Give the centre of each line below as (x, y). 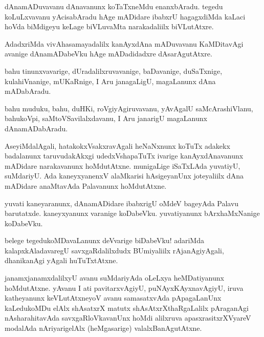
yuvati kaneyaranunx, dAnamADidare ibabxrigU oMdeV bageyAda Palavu (122, 203)
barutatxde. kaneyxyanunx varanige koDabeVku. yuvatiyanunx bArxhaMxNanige (132, 213)
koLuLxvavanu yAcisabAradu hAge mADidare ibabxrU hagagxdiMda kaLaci (125, 16)
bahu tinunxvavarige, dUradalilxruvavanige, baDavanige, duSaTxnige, (114, 71)
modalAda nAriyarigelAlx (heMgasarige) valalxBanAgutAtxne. (103, 328)
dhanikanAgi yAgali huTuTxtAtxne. (61, 260)
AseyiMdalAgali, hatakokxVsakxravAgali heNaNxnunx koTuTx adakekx (117, 145)
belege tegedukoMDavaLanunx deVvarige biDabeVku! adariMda (104, 240)
